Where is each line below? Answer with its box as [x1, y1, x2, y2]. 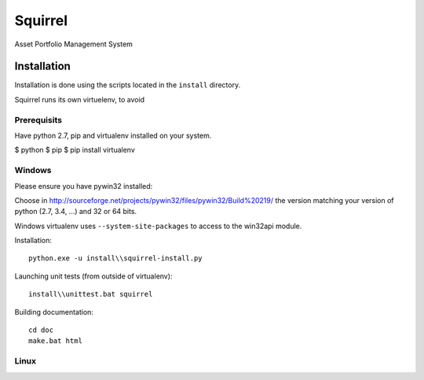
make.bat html [28, 337, 82, 345]
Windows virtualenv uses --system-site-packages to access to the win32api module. [14, 221, 302, 231]
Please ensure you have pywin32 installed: [14, 181, 153, 190]
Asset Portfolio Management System [14, 39, 133, 49]
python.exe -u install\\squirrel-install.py [28, 254, 203, 263]
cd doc [28, 326, 54, 334]
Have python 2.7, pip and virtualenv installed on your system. [14, 131, 212, 140]
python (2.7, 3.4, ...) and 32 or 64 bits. [14, 207, 137, 216]
